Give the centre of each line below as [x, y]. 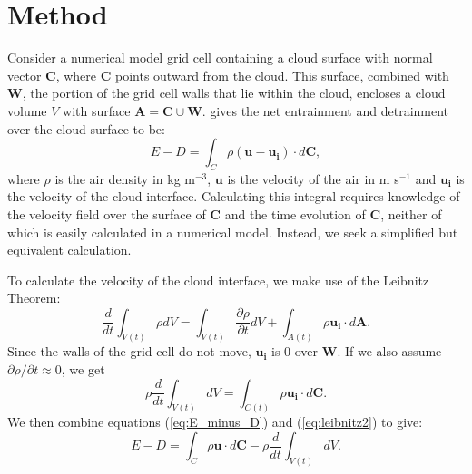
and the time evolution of [295, 214]
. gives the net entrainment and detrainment [325, 110]
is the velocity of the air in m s [313, 178]
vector [25, 75]
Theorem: [34, 298]
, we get [83, 368]
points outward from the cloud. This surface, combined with [282, 75]
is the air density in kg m [125, 178]
